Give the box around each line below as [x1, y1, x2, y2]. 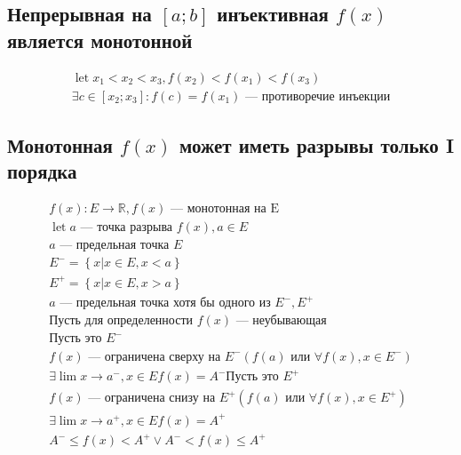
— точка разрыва [80, 221, 173, 235]
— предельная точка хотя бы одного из [60, 297, 271, 310]
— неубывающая [235, 315, 327, 328]
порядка [7, 157, 77, 185]
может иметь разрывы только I [179, 132, 455, 159]
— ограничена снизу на [88, 392, 216, 405]
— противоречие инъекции [245, 90, 391, 103]
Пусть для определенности [49, 315, 194, 328]
